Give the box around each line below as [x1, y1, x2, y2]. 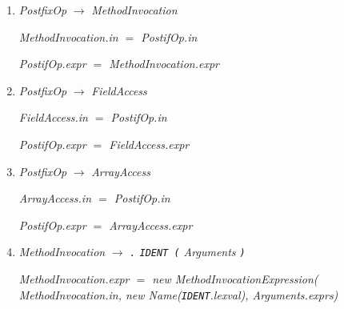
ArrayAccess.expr [109, 216, 193, 233]
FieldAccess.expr [109, 135, 190, 152]
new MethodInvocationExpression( [152, 271, 318, 287]
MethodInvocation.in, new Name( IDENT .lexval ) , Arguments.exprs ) [18, 286, 338, 303]
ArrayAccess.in [18, 190, 92, 207]
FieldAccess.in [18, 109, 88, 126]
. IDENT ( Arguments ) [130, 243, 246, 260]
